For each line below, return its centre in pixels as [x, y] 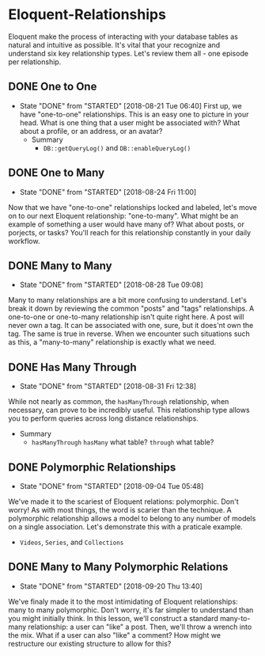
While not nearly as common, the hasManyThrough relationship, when [119, 402]
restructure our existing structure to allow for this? [90, 643]
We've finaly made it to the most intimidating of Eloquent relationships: [123, 601]
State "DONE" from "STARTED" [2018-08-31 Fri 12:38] [108, 387]
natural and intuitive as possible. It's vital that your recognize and [114, 44]
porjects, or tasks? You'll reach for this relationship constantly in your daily [130, 232]
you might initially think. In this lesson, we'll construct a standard [114, 618]
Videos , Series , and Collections [72, 542]
